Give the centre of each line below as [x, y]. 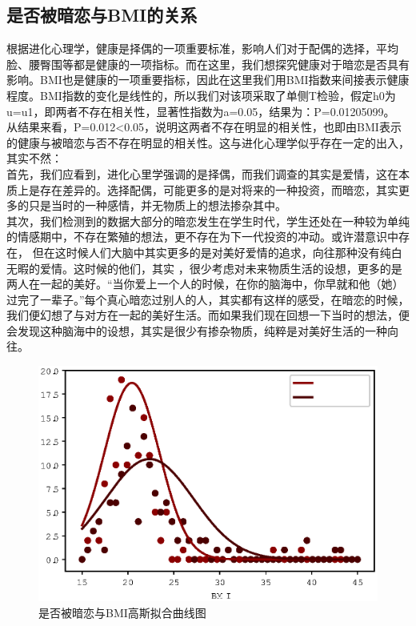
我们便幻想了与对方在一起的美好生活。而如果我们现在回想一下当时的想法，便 [208, 315]
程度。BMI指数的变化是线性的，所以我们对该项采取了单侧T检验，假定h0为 [201, 95]
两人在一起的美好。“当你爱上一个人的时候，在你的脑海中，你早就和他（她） [205, 284]
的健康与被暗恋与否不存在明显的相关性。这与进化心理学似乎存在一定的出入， [208, 142]
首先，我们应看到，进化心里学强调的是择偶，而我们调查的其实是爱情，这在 [202, 173]
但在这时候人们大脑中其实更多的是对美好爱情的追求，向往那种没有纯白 [217, 252]
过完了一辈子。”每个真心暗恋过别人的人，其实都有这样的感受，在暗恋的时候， [208, 299]
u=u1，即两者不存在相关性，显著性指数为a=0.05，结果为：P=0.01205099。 [201, 111]
